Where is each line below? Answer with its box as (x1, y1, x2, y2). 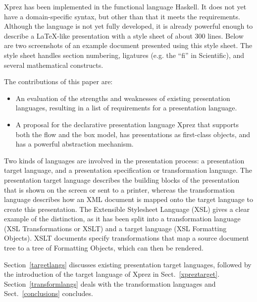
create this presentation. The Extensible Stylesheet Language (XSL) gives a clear (4, 203, 250, 214)
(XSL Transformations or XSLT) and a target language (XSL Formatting (4, 223, 227, 233)
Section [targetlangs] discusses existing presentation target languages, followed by (4, 259, 252, 269)
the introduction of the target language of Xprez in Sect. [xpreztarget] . (4, 269, 220, 279)
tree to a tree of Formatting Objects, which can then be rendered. (4, 243, 204, 253)
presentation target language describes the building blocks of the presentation (4, 174, 240, 185)
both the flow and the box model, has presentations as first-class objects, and (15, 129, 250, 139)
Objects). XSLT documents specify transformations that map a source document (4, 233, 249, 243)
